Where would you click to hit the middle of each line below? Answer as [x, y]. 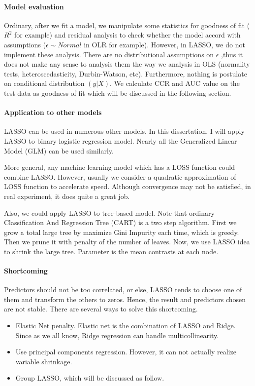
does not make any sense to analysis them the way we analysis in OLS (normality [127, 64]
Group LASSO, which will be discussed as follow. [90, 378]
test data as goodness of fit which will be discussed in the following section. [118, 93]
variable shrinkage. [44, 361]
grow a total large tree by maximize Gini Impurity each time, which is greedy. [122, 232]
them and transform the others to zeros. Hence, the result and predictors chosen [125, 299]
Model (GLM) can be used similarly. [59, 150]
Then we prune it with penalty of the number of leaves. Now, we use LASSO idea [127, 242]
